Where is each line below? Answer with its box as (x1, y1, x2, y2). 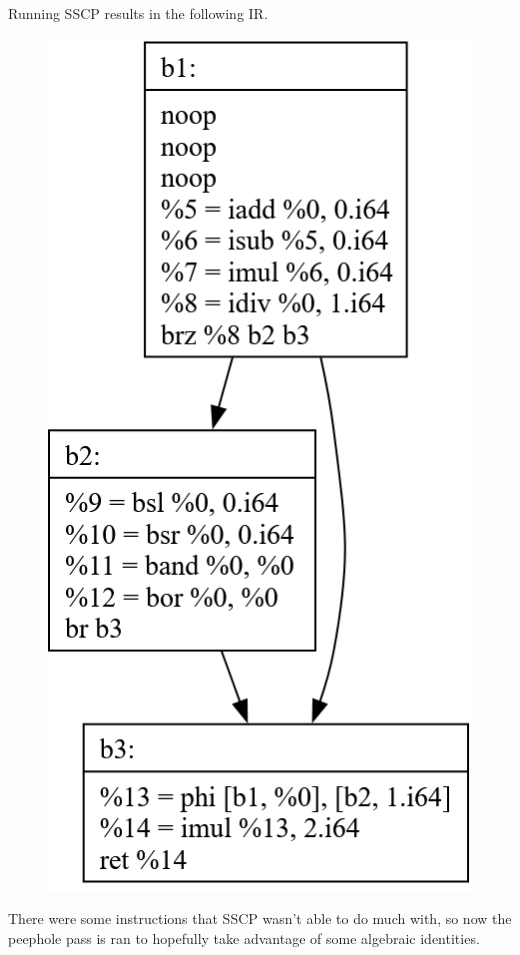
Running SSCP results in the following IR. (8, 3, 268, 23)
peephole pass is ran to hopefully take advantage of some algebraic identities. (8, 927, 480, 948)
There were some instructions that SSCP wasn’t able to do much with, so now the (8, 908, 512, 929)
